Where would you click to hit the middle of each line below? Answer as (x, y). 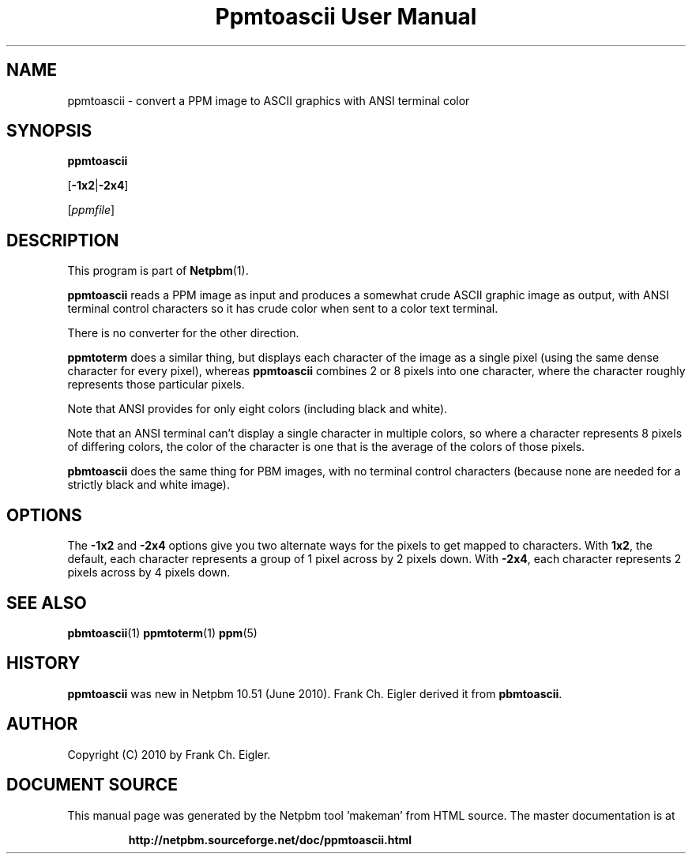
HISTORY (43, 663)
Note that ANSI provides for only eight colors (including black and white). (258, 409)
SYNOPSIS (49, 131)
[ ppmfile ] (91, 210)
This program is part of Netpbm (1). (158, 271)
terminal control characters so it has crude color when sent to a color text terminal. (283, 309)
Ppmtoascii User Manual (346, 17)
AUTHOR (42, 724)
